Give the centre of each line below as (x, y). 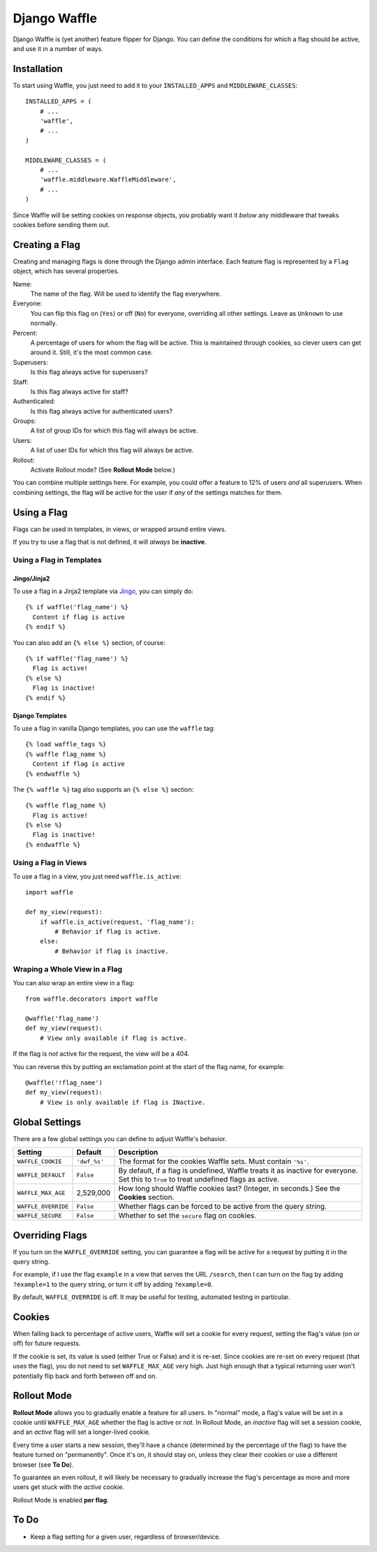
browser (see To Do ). (43, 1465)
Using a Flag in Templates (57, 560)
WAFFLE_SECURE (39, 1216)
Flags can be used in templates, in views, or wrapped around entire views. (120, 529)
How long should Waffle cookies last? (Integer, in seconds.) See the (229, 1189)
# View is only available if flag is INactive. (123, 1102)
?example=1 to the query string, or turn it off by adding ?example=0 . (113, 1284)
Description (138, 1152)
